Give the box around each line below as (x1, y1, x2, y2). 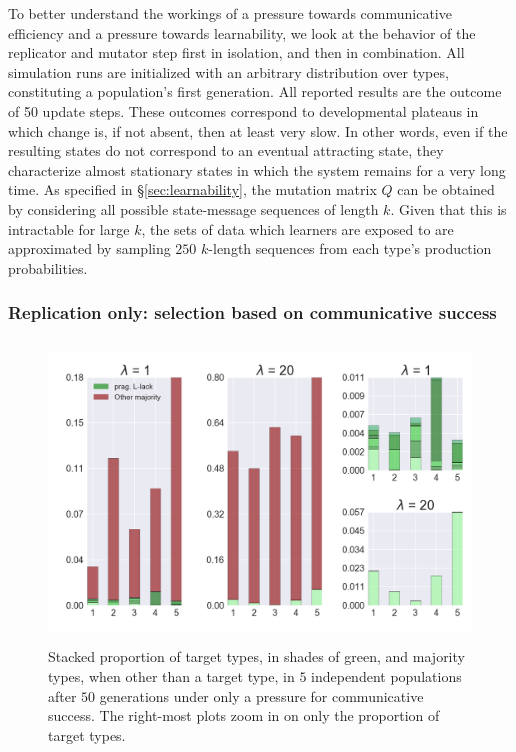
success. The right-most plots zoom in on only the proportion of (48, 705, 440, 726)
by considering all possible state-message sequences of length (8, 198, 379, 219)
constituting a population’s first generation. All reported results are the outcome (8, 81, 502, 102)
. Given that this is (390, 198, 507, 219)
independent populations (311, 666, 462, 687)
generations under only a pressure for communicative (99, 685, 424, 706)
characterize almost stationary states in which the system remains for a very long (8, 159, 506, 180)
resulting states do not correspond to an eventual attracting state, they (8, 140, 444, 161)
